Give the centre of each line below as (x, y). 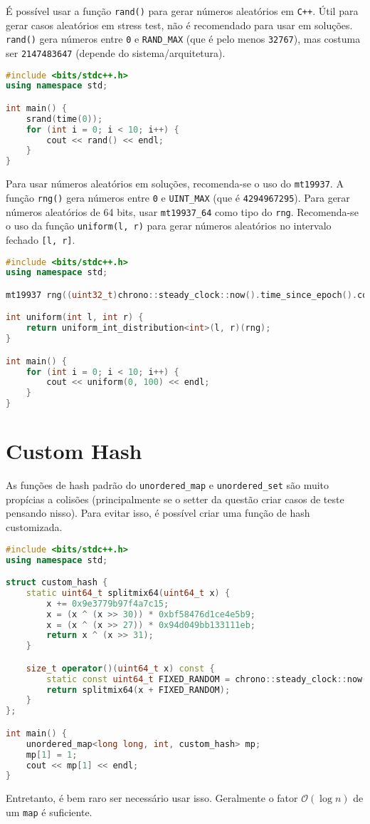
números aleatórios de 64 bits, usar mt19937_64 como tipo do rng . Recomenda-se (182, 211)
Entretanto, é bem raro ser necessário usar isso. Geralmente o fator (152, 798)
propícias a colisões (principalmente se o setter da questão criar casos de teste (175, 499)
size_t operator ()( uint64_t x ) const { (120, 668)
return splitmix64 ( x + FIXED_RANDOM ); (138, 690)
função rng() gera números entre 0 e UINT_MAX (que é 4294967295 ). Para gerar (178, 197)
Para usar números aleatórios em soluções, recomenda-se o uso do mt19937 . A (175, 184)
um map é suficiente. (49, 812)
